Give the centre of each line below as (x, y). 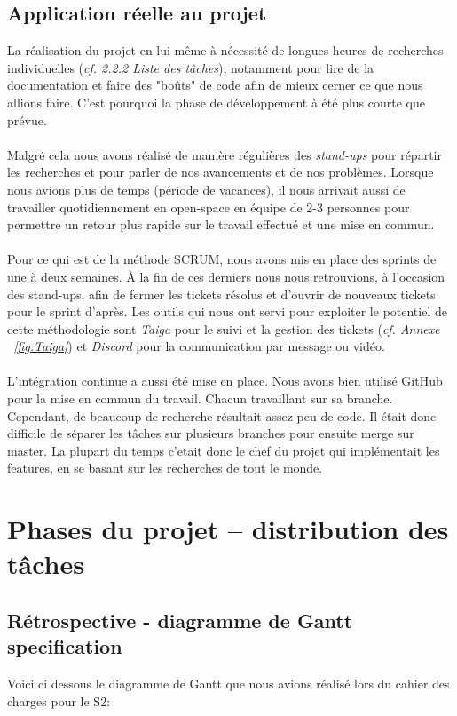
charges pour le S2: (59, 700)
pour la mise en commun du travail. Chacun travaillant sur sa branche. (200, 398)
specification (65, 646)
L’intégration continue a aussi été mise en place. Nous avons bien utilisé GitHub (225, 381)
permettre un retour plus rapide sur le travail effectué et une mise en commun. (221, 224)
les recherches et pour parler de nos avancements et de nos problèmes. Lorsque (221, 172)
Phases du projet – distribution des (228, 529)
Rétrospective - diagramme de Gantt (180, 620)
